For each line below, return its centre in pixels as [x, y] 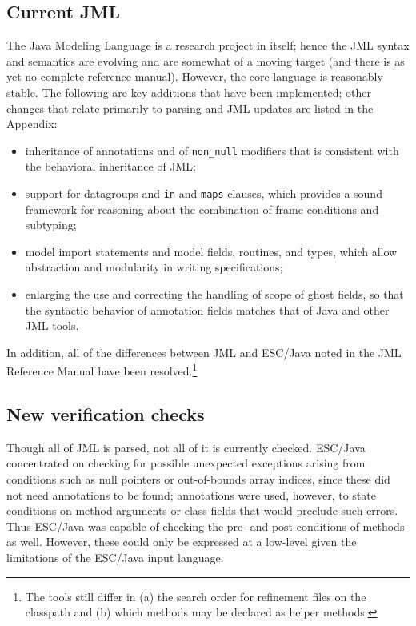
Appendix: [32, 124]
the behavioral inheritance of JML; [111, 166]
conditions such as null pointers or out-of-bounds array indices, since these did [198, 479]
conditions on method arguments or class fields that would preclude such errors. [202, 510]
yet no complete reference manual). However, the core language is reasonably [195, 76]
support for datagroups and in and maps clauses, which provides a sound [204, 193]
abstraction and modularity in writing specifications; [154, 267]
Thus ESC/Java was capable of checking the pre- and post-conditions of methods [206, 526]
